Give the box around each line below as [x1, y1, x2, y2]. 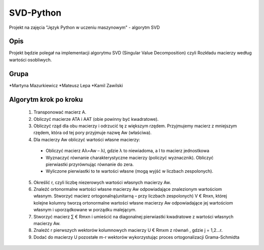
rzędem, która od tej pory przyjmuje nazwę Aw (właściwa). [33, 130, 152, 136]
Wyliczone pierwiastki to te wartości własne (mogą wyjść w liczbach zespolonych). [45, 168, 214, 174]
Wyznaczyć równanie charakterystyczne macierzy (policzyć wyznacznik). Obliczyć [45, 155, 214, 160]
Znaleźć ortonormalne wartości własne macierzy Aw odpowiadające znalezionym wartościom [33, 186, 222, 192]
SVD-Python [9, 7, 62, 18]
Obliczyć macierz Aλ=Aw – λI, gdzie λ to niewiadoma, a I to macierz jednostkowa [45, 148, 210, 154]
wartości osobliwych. [9, 57, 52, 63]
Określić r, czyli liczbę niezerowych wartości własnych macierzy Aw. [33, 179, 171, 185]
